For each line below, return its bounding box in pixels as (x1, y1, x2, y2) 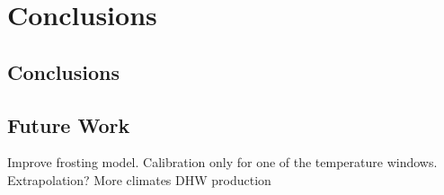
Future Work (7, 111, 130, 138)
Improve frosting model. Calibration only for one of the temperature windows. (7, 153, 438, 172)
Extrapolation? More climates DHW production (7, 170, 271, 189)
